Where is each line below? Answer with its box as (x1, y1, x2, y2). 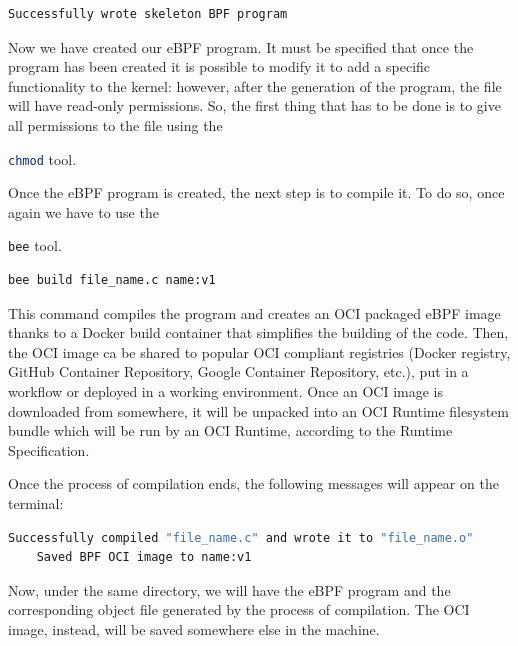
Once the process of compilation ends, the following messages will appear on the (8, 473, 499, 494)
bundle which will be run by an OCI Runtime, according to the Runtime (8, 420, 453, 441)
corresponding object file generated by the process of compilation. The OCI (8, 599, 470, 620)
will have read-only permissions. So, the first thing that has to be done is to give (8, 95, 501, 116)
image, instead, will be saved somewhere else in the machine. (8, 618, 380, 639)
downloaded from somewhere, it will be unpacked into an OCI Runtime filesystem (8, 400, 509, 421)
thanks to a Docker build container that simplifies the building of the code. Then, (8, 322, 509, 343)
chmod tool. (8, 148, 77, 169)
